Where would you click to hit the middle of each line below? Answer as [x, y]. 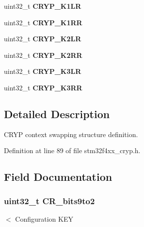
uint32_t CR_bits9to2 [49, 201]
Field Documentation [58, 177]
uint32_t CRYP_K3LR [43, 71]
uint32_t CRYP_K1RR [43, 22]
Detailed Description [57, 113]
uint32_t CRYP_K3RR [43, 87]
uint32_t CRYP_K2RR [43, 55]
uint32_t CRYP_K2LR [43, 39]
